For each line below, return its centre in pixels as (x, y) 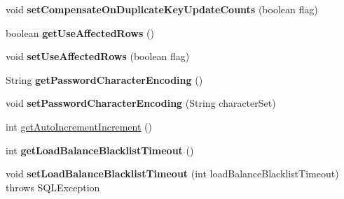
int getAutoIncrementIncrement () (79, 126)
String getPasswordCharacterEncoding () (104, 79)
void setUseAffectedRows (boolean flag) (98, 56)
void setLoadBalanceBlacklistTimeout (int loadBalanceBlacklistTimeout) (172, 174)
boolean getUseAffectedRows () (80, 32)
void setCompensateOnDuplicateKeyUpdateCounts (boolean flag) (162, 9)
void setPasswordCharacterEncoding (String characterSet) (141, 103)
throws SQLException (53, 187)
